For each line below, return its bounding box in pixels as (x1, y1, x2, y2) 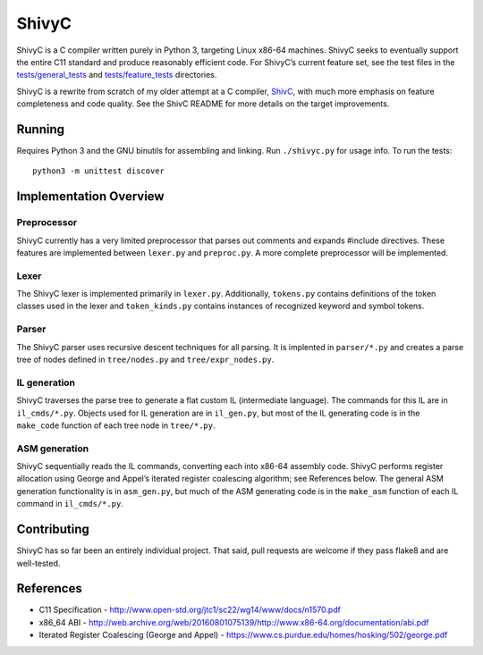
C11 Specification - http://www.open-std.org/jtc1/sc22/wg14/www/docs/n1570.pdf (38, 604, 342, 616)
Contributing (16, 522, 89, 537)
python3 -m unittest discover (32, 166, 165, 176)
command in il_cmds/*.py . (16, 499, 124, 509)
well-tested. (16, 558, 61, 568)
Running (16, 122, 65, 137)
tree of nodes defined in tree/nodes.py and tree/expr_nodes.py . (16, 354, 275, 365)
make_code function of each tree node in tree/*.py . (16, 420, 216, 431)
